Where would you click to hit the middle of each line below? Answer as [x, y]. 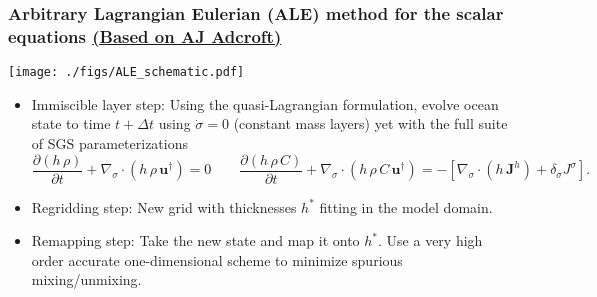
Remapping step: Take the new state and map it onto [195, 240]
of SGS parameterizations [110, 142]
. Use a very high [430, 240]
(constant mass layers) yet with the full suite [370, 123]
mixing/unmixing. [86, 279]
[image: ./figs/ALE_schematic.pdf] [126, 72]
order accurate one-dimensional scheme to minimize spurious [217, 259]
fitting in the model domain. [406, 206]
